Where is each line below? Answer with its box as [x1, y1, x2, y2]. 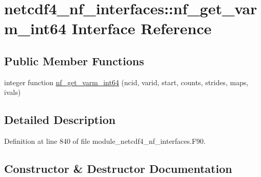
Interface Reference [72, 18, 212, 39]
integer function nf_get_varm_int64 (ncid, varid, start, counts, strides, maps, [4, 77, 249, 87]
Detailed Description [4, 112, 116, 128]
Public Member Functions [4, 53, 144, 68]
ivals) [4, 87, 21, 97]
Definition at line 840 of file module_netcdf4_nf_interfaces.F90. [4, 136, 206, 146]
